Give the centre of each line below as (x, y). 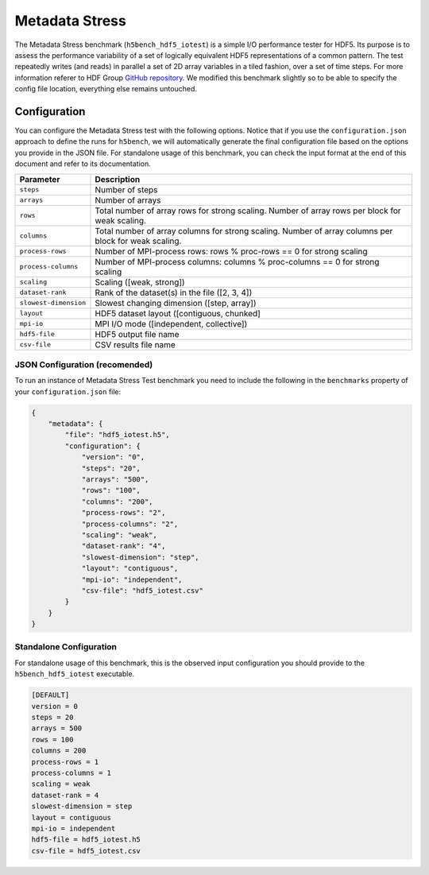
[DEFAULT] (50, 695)
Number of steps (126, 189)
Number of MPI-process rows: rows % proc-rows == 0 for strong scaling (231, 251)
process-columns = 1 (71, 772)
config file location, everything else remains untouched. (106, 89)
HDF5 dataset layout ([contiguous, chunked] (178, 313)
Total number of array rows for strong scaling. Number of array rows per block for (248, 211)
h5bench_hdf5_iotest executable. (75, 674)
